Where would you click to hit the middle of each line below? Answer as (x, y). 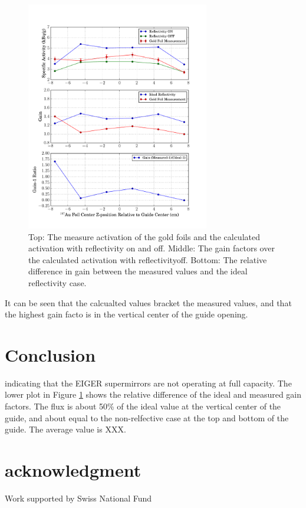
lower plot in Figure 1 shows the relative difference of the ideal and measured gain (153, 394)
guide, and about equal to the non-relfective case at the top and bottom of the (147, 417)
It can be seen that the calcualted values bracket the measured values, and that (148, 302)
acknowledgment (73, 469)
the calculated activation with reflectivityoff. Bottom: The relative (148, 259)
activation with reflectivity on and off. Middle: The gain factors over (152, 248)
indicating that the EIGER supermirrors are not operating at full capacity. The (148, 383)
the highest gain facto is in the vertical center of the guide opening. (126, 314)
